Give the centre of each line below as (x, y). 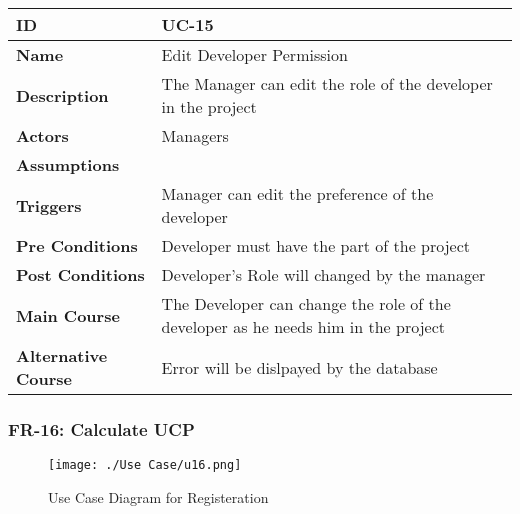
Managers (195, 135)
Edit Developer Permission (254, 54)
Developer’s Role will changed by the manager (323, 274)
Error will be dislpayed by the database (299, 367)
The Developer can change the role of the (306, 303)
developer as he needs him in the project (303, 326)
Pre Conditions (77, 245)
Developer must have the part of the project (316, 245)
